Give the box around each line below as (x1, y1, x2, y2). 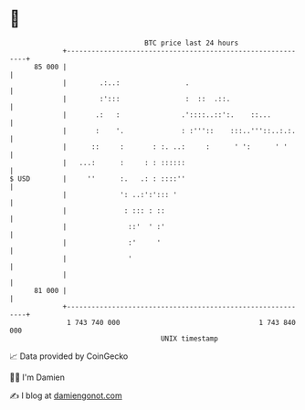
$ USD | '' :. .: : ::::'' (9, 173, 185, 184)
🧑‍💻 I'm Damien (9, 372, 66, 383)
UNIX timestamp (160, 333, 219, 343)
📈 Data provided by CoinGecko (9, 351, 129, 362)
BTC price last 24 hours (144, 38, 239, 47)
